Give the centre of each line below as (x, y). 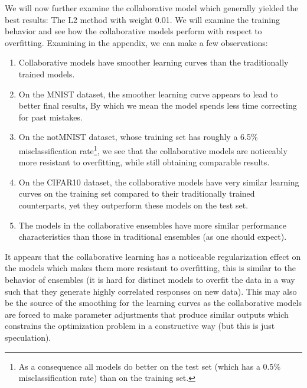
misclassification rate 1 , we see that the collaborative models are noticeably (153, 149)
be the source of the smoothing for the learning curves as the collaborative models (153, 303)
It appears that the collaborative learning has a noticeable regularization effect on (153, 256)
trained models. (47, 74)
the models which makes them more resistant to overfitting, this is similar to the (150, 268)
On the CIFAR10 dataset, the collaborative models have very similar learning (159, 182)
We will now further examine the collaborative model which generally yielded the (152, 8)
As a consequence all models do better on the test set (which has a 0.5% (150, 366)
